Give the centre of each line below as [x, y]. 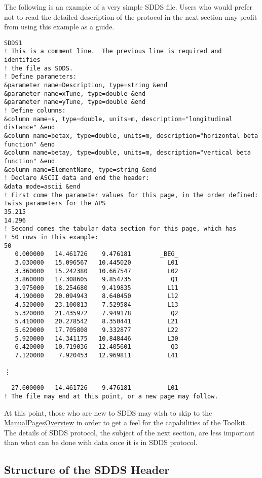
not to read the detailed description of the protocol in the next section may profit [131, 16]
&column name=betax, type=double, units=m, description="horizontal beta [131, 136]
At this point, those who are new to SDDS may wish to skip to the [108, 412]
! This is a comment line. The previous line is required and [113, 51]
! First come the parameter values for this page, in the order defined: [131, 195]
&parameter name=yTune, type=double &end [75, 102]
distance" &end [30, 127]
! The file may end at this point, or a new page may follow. [111, 396]
